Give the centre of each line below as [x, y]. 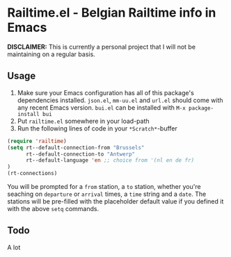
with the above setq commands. [53, 209]
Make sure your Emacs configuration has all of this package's [106, 92]
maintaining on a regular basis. [51, 54]
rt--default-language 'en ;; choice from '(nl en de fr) [110, 160]
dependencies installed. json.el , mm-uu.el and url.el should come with [120, 100]
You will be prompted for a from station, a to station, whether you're [104, 186]
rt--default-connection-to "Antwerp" [80, 154]
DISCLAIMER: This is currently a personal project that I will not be [102, 47]
